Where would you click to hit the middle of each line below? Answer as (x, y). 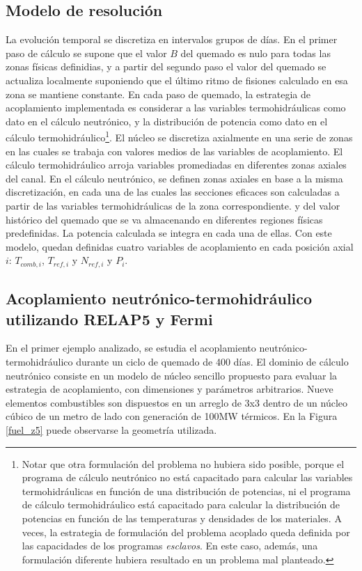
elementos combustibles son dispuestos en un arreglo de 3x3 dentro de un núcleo (177, 402)
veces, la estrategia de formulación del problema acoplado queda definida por (186, 532)
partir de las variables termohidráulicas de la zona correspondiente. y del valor (173, 205)
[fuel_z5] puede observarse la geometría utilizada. (111, 429)
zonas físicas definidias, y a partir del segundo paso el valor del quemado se (166, 67)
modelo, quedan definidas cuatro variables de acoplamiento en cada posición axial (180, 246)
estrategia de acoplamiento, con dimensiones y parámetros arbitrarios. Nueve (170, 389)
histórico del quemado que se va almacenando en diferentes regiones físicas (164, 219)
